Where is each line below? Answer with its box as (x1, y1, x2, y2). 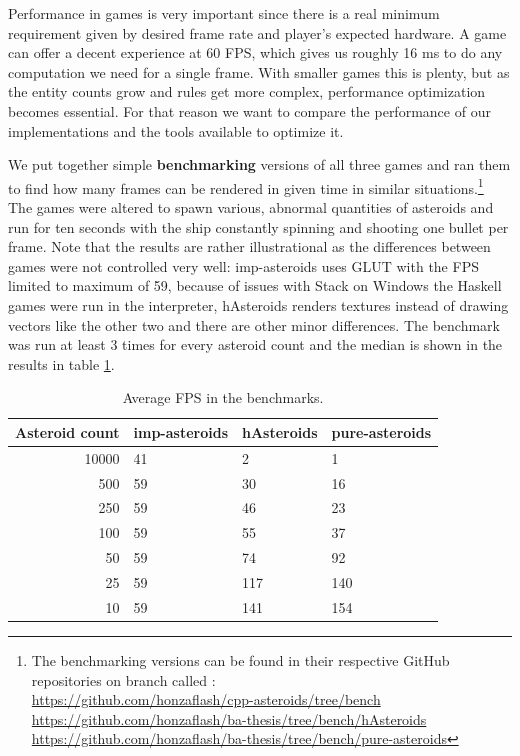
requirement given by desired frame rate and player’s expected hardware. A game (8, 22, 507, 43)
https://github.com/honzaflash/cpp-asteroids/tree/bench (31, 689, 381, 710)
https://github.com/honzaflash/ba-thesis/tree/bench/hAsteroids (31, 708, 427, 729)
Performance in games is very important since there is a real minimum (8, 3, 440, 23)
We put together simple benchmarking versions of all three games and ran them (8, 154, 511, 175)
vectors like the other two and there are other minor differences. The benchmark (8, 314, 500, 335)
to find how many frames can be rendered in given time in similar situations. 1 (8, 174, 484, 198)
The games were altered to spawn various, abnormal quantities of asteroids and (8, 197, 494, 217)
